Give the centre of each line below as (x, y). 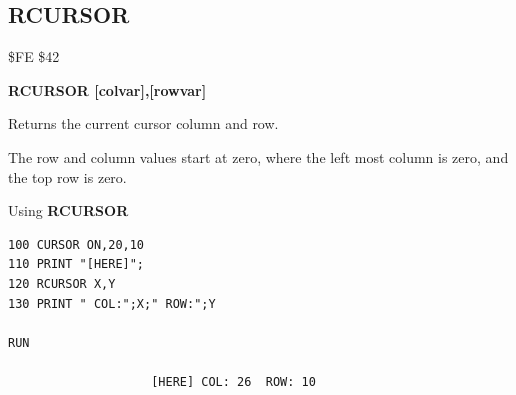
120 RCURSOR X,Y (62, 283)
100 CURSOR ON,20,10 (76, 244)
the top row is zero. (67, 176)
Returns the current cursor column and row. (143, 123)
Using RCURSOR (68, 210)
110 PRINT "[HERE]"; (76, 264)
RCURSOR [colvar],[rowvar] (107, 89)
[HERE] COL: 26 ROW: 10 (233, 381)
